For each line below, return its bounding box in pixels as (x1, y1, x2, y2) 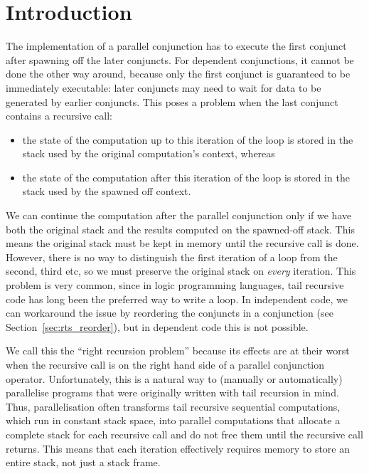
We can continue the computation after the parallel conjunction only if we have (6, 208, 352, 223)
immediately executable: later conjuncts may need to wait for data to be (6, 80, 321, 95)
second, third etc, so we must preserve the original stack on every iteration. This (6, 263, 356, 278)
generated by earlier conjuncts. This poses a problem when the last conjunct (6, 94, 338, 109)
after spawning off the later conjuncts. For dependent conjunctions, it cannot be (6, 52, 354, 67)
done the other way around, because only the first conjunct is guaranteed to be (6, 66, 351, 81)
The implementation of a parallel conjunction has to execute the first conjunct (6, 38, 347, 53)
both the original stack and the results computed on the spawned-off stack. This (6, 221, 355, 236)
